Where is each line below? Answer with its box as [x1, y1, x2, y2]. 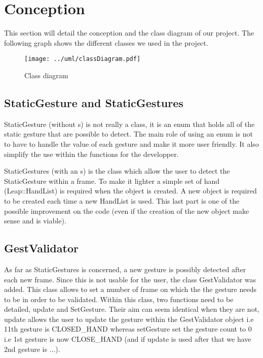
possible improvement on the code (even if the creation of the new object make [4, 205, 249, 216]
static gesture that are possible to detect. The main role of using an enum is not [4, 128, 253, 139]
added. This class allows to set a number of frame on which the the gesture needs [4, 284, 256, 295]
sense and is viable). [4, 215, 66, 226]
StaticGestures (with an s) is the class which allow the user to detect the [4, 166, 230, 176]
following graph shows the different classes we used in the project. [4, 37, 208, 48]
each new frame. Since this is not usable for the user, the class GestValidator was [4, 274, 256, 284]
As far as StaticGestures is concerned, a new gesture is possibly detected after [4, 264, 246, 274]
